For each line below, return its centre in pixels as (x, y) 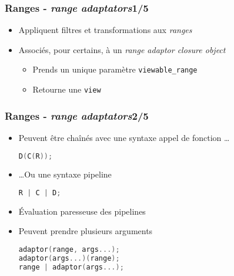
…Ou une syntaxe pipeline (65, 174)
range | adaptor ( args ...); (71, 267)
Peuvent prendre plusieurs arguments (86, 231)
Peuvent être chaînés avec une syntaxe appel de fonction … (124, 137)
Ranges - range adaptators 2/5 (77, 115)
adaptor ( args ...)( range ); (69, 258)
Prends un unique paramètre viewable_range (115, 69)
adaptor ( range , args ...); (69, 250)
